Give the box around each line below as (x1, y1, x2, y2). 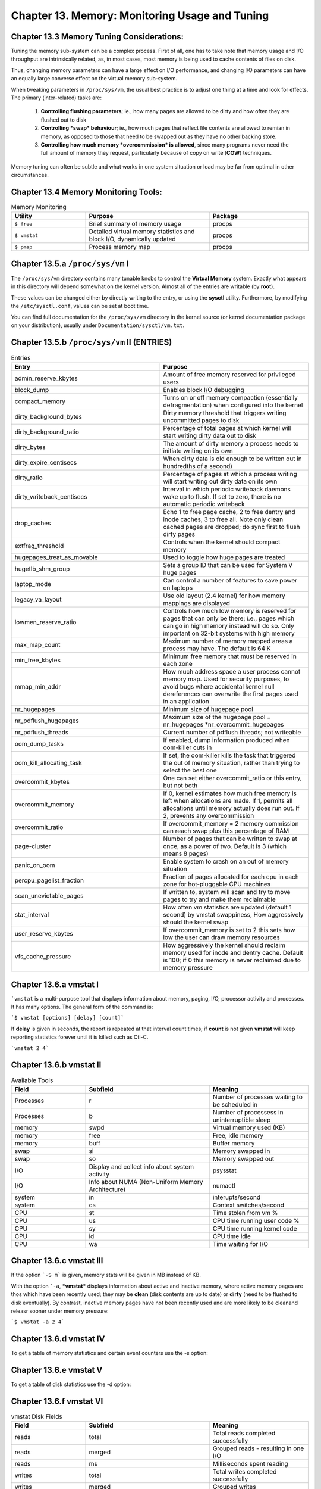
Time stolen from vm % (212, 1208, 278, 1217)
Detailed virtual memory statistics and (89, 228, 195, 236)
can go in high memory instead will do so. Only (163, 622, 294, 630)
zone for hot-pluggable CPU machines (163, 880, 270, 889)
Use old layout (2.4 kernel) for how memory (163, 591, 285, 600)
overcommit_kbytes (14, 778, 70, 786)
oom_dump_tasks (14, 740, 64, 748)
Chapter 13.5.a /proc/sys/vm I (11, 258, 129, 269)
